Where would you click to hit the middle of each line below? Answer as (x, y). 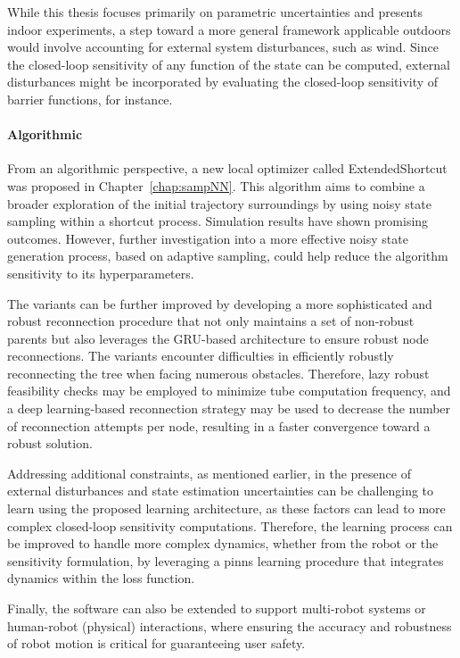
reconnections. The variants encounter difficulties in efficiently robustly (201, 356)
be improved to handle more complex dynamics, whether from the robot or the (223, 543)
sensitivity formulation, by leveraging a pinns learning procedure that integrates (226, 560)
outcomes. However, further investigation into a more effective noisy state (208, 238)
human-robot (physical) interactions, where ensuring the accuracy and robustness (230, 625)
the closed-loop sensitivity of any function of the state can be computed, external (229, 64)
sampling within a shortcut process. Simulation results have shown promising (218, 221)
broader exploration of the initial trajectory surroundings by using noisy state (219, 203)
